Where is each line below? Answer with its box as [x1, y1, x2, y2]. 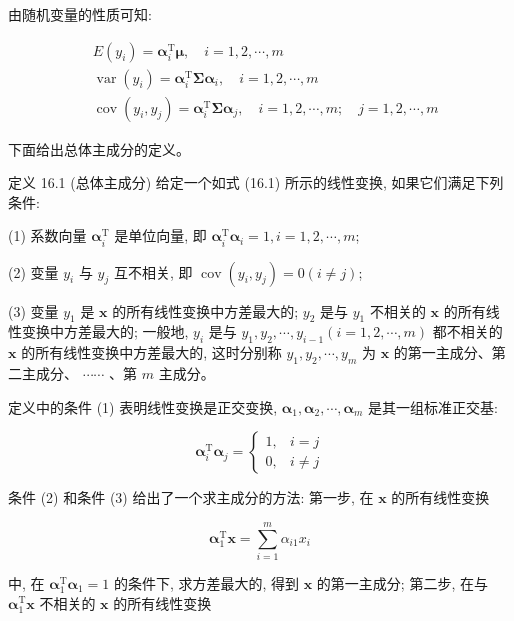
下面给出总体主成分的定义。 [8, 138, 190, 159]
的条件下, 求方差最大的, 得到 [113, 572, 300, 593]
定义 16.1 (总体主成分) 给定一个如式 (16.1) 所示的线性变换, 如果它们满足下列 [8, 172, 504, 193]
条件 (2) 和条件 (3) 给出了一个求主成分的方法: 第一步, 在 [8, 487, 374, 508]
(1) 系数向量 [8, 225, 87, 246]
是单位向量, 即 [114, 225, 207, 246]
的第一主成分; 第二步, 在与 [316, 572, 488, 593]
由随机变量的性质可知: [8, 4, 152, 24]
